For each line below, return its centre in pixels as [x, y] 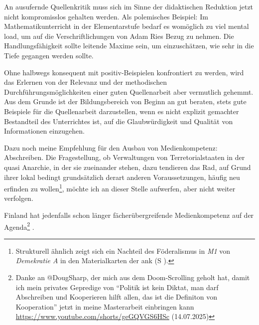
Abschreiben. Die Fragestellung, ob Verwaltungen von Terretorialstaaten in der [125, 157]
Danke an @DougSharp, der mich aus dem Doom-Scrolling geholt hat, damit [133, 277]
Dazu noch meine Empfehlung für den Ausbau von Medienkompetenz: [111, 147]
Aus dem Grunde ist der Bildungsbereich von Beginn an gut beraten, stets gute [125, 101]
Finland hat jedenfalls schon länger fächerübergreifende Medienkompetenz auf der [129, 215]
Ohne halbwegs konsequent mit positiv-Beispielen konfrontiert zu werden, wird [124, 72]
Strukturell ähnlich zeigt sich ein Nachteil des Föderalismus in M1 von [123, 250]
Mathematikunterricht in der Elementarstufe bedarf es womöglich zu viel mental [127, 26]
